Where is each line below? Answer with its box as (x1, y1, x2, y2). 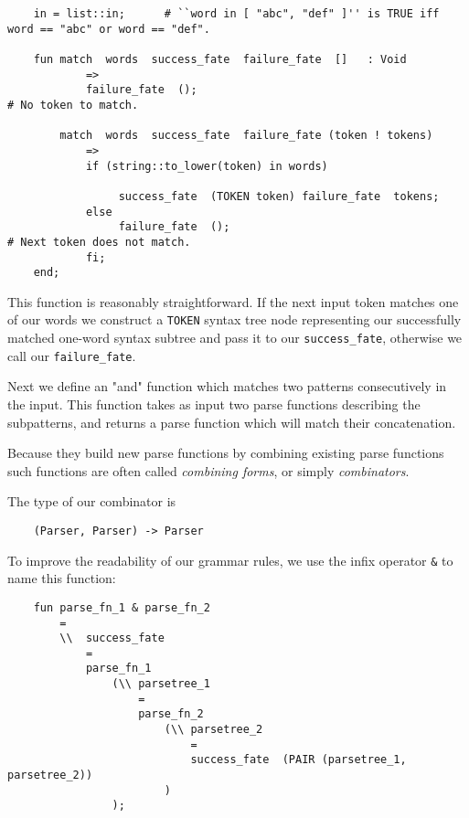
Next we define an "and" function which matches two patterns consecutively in (7, 377, 447, 396)
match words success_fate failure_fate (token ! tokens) (59, 129, 433, 143)
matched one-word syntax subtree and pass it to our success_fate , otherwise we (7, 328, 463, 347)
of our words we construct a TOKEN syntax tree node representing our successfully (7, 310, 462, 329)
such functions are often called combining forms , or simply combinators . (7, 461, 410, 480)
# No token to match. (7, 98, 139, 112)
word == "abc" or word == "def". (7, 22, 210, 36)
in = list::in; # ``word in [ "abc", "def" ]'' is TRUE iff (33, 7, 440, 20)
